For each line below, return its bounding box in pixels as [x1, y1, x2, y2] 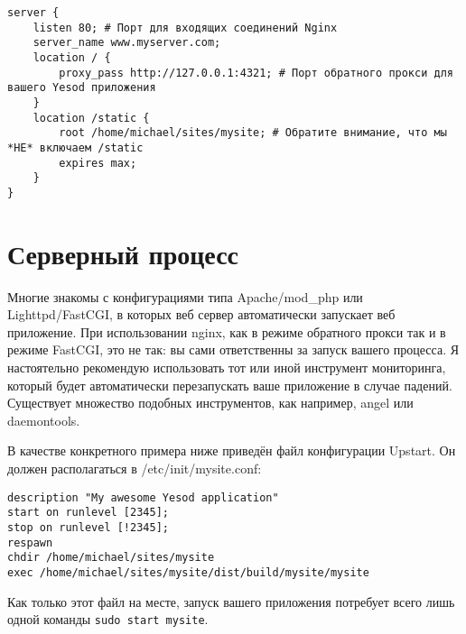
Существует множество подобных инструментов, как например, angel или [7, 393, 414, 412]
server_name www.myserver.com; [33, 36, 221, 50]
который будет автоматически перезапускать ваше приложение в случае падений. [7, 375, 452, 394]
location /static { [33, 111, 150, 124]
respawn [7, 536, 53, 549]
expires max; [59, 156, 137, 170]
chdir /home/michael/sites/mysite [7, 551, 215, 565]
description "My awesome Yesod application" [7, 491, 279, 504]
